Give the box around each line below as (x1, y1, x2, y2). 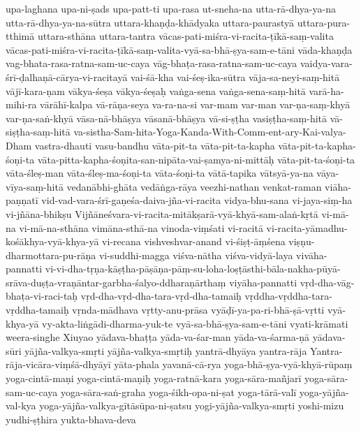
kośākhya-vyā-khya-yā (6, 234, 99, 249)
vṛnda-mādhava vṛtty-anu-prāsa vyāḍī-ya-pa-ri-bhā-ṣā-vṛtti (72, 302, 325, 317)
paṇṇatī (6, 193, 38, 207)
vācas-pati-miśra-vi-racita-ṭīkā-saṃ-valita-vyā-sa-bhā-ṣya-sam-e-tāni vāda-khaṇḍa (6, 42, 353, 57)
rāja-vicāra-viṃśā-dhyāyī (6, 357, 111, 372)
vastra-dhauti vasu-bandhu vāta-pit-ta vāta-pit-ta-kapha (34, 138, 275, 152)
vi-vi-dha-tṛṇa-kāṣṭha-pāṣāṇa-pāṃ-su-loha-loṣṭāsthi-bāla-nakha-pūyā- (45, 261, 341, 276)
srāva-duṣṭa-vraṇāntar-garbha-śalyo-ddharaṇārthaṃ (6, 275, 226, 289)
